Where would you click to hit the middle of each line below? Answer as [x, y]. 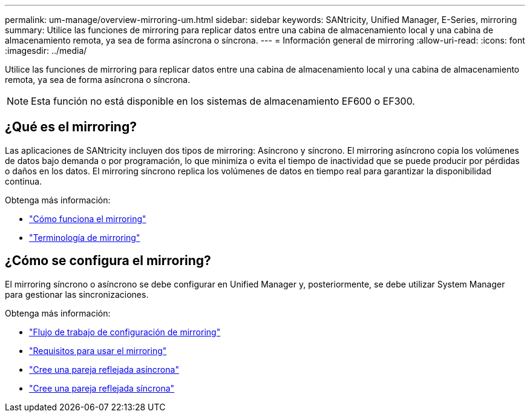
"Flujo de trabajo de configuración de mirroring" [125, 332]
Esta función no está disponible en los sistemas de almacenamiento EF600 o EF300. [223, 101]
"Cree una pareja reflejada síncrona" [102, 388]
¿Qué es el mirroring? [71, 127]
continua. [24, 181]
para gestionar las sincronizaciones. [77, 294]
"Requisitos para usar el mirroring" [98, 350]
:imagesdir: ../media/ [46, 51]
